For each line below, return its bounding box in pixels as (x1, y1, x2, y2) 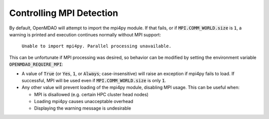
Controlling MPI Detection (9, 7, 119, 18)
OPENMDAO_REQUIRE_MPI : (9, 61, 63, 67)
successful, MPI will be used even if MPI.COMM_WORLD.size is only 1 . (21, 77, 166, 83)
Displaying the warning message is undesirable (34, 105, 132, 112)
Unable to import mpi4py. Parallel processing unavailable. (21, 43, 172, 49)
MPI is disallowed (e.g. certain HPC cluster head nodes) (34, 91, 149, 97)
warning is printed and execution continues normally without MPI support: (9, 31, 161, 37)
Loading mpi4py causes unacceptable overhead (34, 99, 134, 105)
